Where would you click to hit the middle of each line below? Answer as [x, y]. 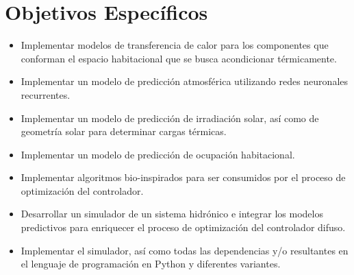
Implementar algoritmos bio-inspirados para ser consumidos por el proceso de [183, 177]
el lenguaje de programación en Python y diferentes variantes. [151, 264]
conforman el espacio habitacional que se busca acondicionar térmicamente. [179, 58]
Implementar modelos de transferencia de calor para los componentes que [175, 45]
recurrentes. [46, 94]
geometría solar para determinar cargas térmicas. [124, 131]
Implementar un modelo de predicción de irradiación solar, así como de [170, 118]
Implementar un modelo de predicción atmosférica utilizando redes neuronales [184, 81]
